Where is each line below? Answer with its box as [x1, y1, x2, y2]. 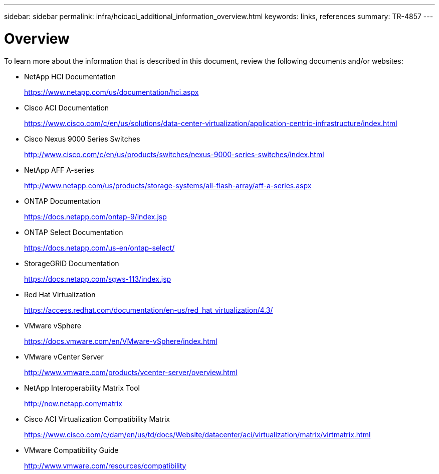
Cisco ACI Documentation [24, 103, 109, 112]
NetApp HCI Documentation [24, 72, 116, 81]
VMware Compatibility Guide [24, 445, 119, 454]
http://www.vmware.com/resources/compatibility [24, 461, 186, 470]
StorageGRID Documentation [24, 259, 119, 268]
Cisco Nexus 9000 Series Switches [24, 134, 140, 143]
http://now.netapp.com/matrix [24, 399, 122, 408]
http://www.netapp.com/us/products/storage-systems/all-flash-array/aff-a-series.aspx [24, 181, 312, 190]
